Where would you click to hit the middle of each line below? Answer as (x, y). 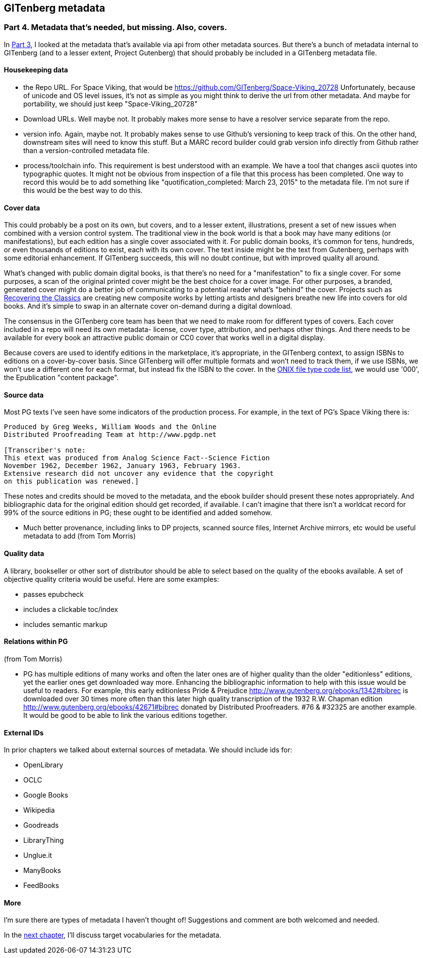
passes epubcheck (54, 594)
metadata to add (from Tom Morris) (80, 536)
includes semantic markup (65, 624)
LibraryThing (44, 840)
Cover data (22, 208)
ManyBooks (42, 871)
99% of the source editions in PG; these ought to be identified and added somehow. (138, 513)
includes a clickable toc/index (71, 609)
